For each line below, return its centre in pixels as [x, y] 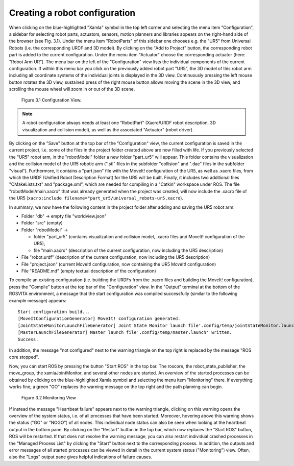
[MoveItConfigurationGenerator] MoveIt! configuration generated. [99, 319]
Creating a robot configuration [72, 13]
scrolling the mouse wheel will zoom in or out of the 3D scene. [72, 89]
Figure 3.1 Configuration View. [51, 100]
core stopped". [24, 357]
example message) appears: [38, 300]
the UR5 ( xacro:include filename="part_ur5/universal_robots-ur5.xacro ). [96, 198]
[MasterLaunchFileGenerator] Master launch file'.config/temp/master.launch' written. [125, 332]
